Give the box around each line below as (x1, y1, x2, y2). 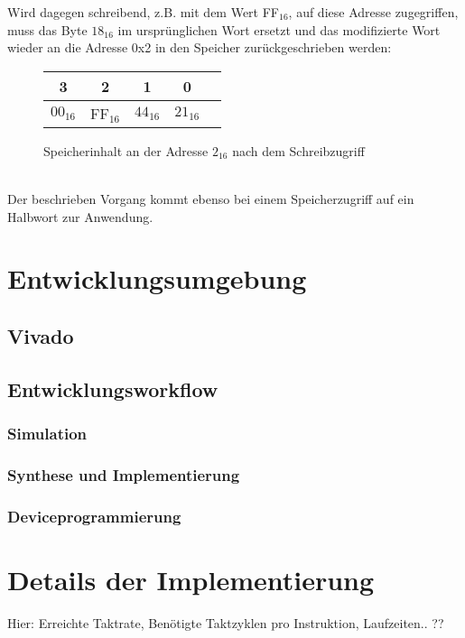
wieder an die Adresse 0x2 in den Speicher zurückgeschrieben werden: (7, 38, 392, 57)
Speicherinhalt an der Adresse (43, 141, 209, 160)
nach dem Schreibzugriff (232, 141, 365, 160)
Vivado (7, 321, 74, 349)
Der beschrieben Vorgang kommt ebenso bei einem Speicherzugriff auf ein (7, 189, 414, 208)
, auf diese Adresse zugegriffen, (288, 3, 459, 21)
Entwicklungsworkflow (7, 374, 219, 402)
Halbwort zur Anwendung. (7, 207, 153, 226)
